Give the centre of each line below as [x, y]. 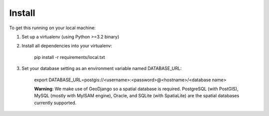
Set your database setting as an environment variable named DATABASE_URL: [102, 68]
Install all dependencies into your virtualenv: [67, 46]
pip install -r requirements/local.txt [69, 57]
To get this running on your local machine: [52, 28]
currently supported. [55, 103]
